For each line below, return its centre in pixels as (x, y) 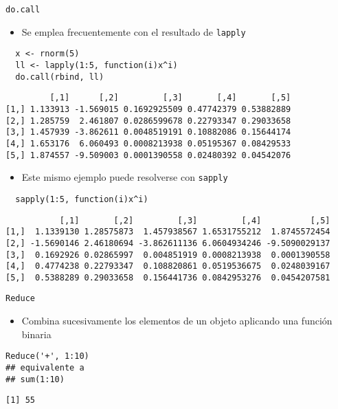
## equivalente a (45, 367)
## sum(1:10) (35, 379)
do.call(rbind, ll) (60, 77)
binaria (36, 334)
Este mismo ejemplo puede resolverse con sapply (125, 177)
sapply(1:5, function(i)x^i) (82, 199)
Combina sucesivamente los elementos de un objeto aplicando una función (177, 321)
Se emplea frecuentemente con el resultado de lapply (134, 31)
